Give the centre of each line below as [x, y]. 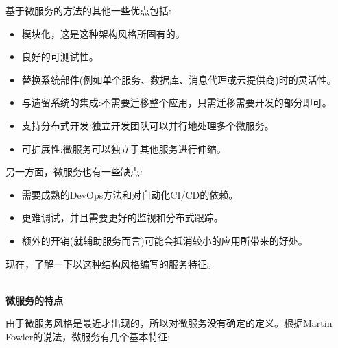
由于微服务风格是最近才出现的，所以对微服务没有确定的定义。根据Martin [169, 323]
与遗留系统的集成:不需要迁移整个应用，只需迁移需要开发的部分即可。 [177, 102]
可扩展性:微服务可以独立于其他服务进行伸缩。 [124, 148]
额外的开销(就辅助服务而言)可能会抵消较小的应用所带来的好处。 [165, 240]
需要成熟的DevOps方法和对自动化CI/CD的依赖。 [130, 194]
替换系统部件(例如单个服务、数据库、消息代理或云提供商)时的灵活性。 [179, 79]
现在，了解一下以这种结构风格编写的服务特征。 [111, 263]
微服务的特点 [34, 300]
